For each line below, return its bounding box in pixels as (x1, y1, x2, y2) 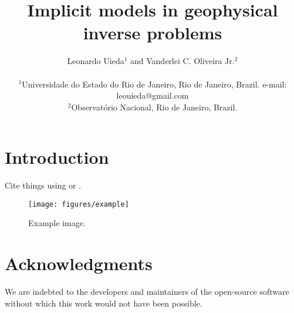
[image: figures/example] (28, 200, 129, 208)
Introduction (5, 145, 109, 169)
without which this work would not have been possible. (5, 297, 202, 309)
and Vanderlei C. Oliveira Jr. (130, 55, 235, 67)
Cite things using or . (5, 179, 82, 191)
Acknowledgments (5, 251, 153, 275)
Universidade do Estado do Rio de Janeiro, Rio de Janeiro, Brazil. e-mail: (22, 78, 287, 90)
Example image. (28, 217, 86, 229)
